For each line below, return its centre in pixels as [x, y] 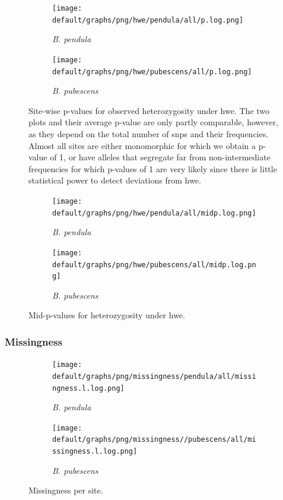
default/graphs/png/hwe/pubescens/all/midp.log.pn [154, 265]
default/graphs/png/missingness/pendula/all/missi [154, 376]
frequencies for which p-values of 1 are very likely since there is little [153, 168]
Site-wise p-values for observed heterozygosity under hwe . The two [149, 110]
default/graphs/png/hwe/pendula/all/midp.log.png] [154, 213]
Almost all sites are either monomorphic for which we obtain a [142, 145]
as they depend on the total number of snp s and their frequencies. [149, 134]
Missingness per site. [66, 490]
